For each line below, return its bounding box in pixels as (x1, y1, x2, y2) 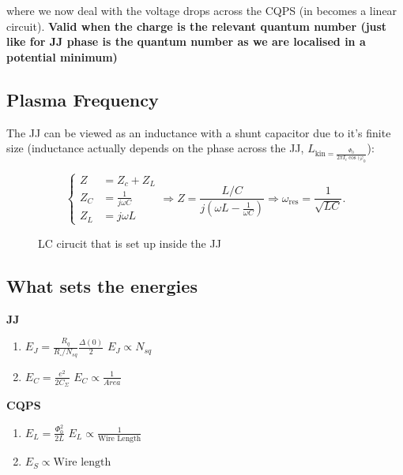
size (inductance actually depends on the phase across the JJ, (6, 140, 304, 156)
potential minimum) (6, 48, 118, 65)
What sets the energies (6, 273, 198, 297)
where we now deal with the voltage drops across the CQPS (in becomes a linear (6, 2, 397, 18)
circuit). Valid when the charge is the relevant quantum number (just (6, 17, 387, 34)
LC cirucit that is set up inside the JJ (38, 234, 221, 251)
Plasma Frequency (6, 87, 159, 111)
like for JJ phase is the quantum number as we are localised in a (6, 33, 366, 50)
